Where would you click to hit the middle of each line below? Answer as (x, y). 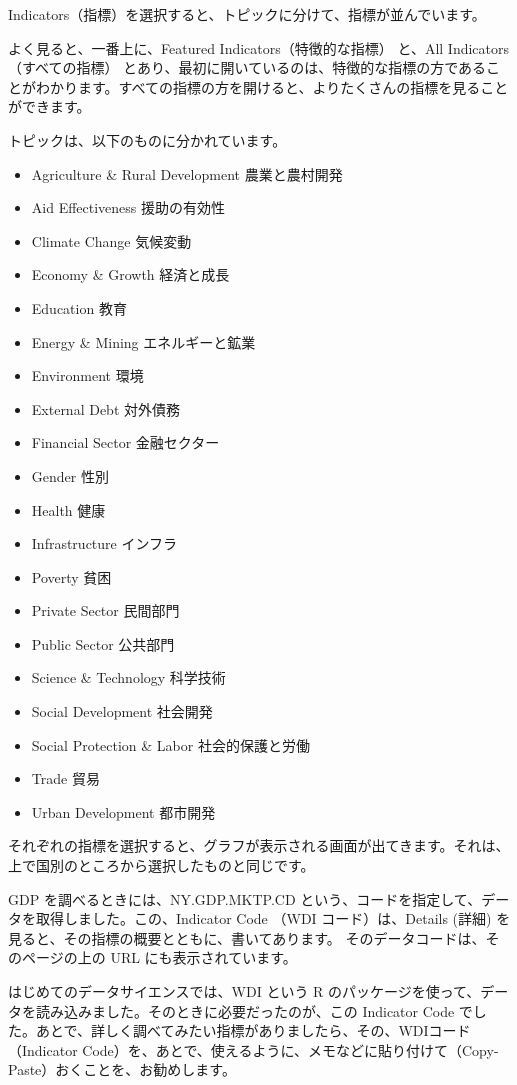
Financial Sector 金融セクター (125, 442)
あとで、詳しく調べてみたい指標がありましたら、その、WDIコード (253, 1030)
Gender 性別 (70, 475)
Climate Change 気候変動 (111, 240)
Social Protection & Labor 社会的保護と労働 (170, 744)
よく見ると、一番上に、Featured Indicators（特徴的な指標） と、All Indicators (259, 47)
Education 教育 (79, 307)
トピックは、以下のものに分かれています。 (147, 139)
